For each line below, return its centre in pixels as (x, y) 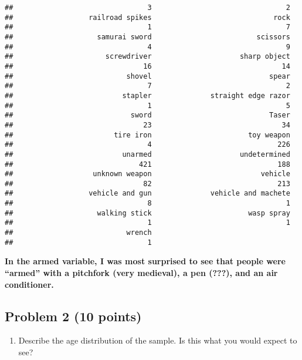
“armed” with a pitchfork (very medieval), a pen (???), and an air (141, 272)
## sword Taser (147, 115)
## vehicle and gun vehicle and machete (147, 194)
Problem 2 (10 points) (73, 316)
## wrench (78, 233)
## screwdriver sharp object (147, 57)
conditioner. (29, 284)
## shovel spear (147, 76)
